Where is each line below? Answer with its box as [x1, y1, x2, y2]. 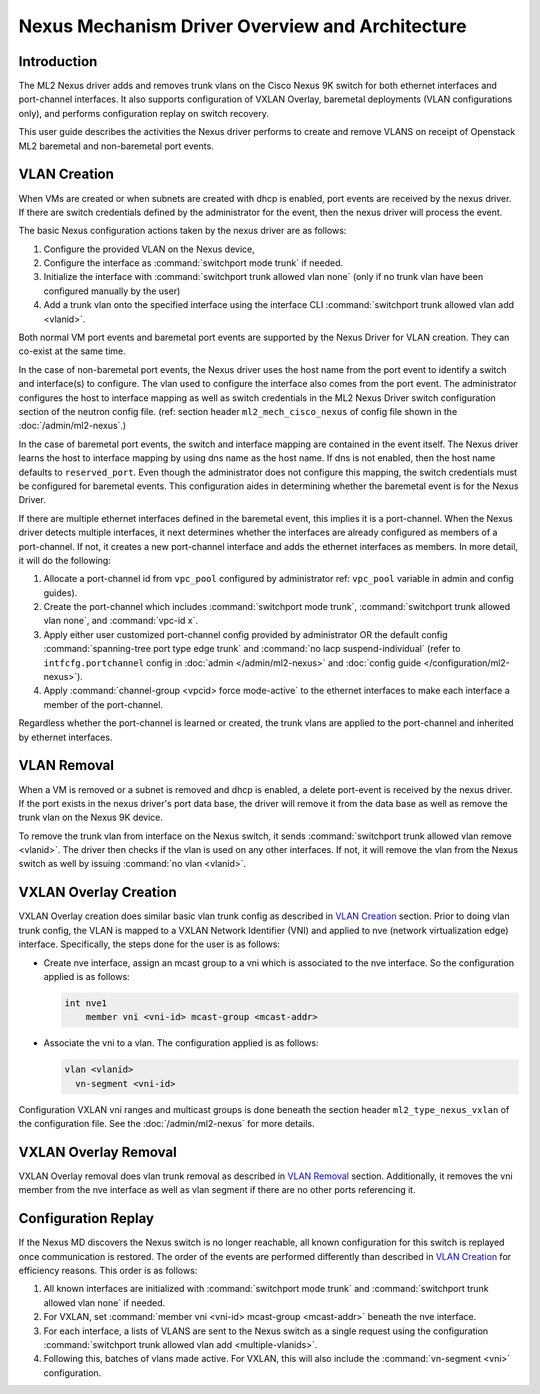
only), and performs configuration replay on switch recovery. [18, 107, 269, 119]
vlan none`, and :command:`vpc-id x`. [43, 615, 199, 627]
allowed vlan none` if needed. [43, 1296, 166, 1309]
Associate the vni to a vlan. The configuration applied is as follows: [43, 1037, 319, 1049]
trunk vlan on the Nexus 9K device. [18, 811, 164, 824]
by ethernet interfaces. [18, 731, 113, 743]
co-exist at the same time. [18, 345, 127, 357]
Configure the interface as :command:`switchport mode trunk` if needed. [43, 257, 344, 269]
